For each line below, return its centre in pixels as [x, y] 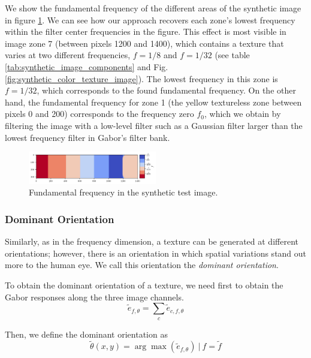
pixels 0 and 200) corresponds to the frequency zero [99, 114]
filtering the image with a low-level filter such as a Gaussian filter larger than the [154, 125]
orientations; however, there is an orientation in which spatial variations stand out [156, 253]
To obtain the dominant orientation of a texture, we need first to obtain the [144, 285]
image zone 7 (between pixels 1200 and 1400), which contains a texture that [144, 43]
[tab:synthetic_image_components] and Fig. [87, 66]
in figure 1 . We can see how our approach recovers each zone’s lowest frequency [150, 19]
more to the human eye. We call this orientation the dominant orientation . [142, 265]
